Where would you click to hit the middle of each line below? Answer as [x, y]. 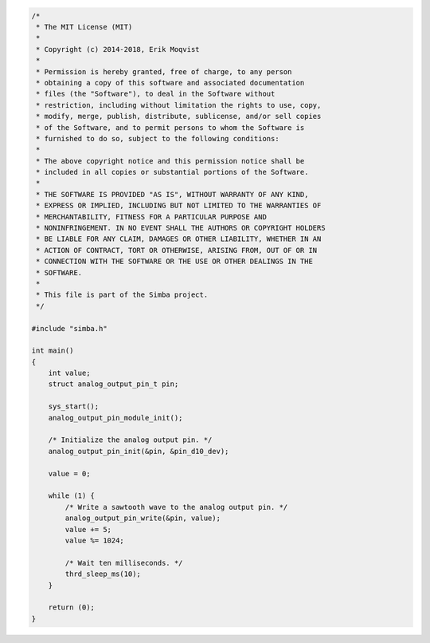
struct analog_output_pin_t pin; [113, 384]
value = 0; [69, 473]
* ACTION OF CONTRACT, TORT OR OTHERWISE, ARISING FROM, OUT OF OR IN [177, 250]
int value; [69, 373]
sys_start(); [74, 406]
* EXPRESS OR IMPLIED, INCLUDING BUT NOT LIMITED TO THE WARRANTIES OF [179, 206]
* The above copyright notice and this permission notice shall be [170, 161]
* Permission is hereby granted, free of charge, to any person [164, 71]
